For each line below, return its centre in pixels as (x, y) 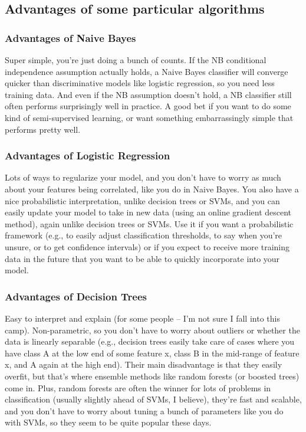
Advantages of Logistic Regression (88, 156)
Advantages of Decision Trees (76, 296)
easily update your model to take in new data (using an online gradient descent (148, 212)
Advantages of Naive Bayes (70, 37)
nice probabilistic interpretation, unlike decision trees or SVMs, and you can (142, 200)
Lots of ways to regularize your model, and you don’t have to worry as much (143, 177)
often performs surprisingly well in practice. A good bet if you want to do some (148, 106)
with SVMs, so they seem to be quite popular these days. (108, 422)
